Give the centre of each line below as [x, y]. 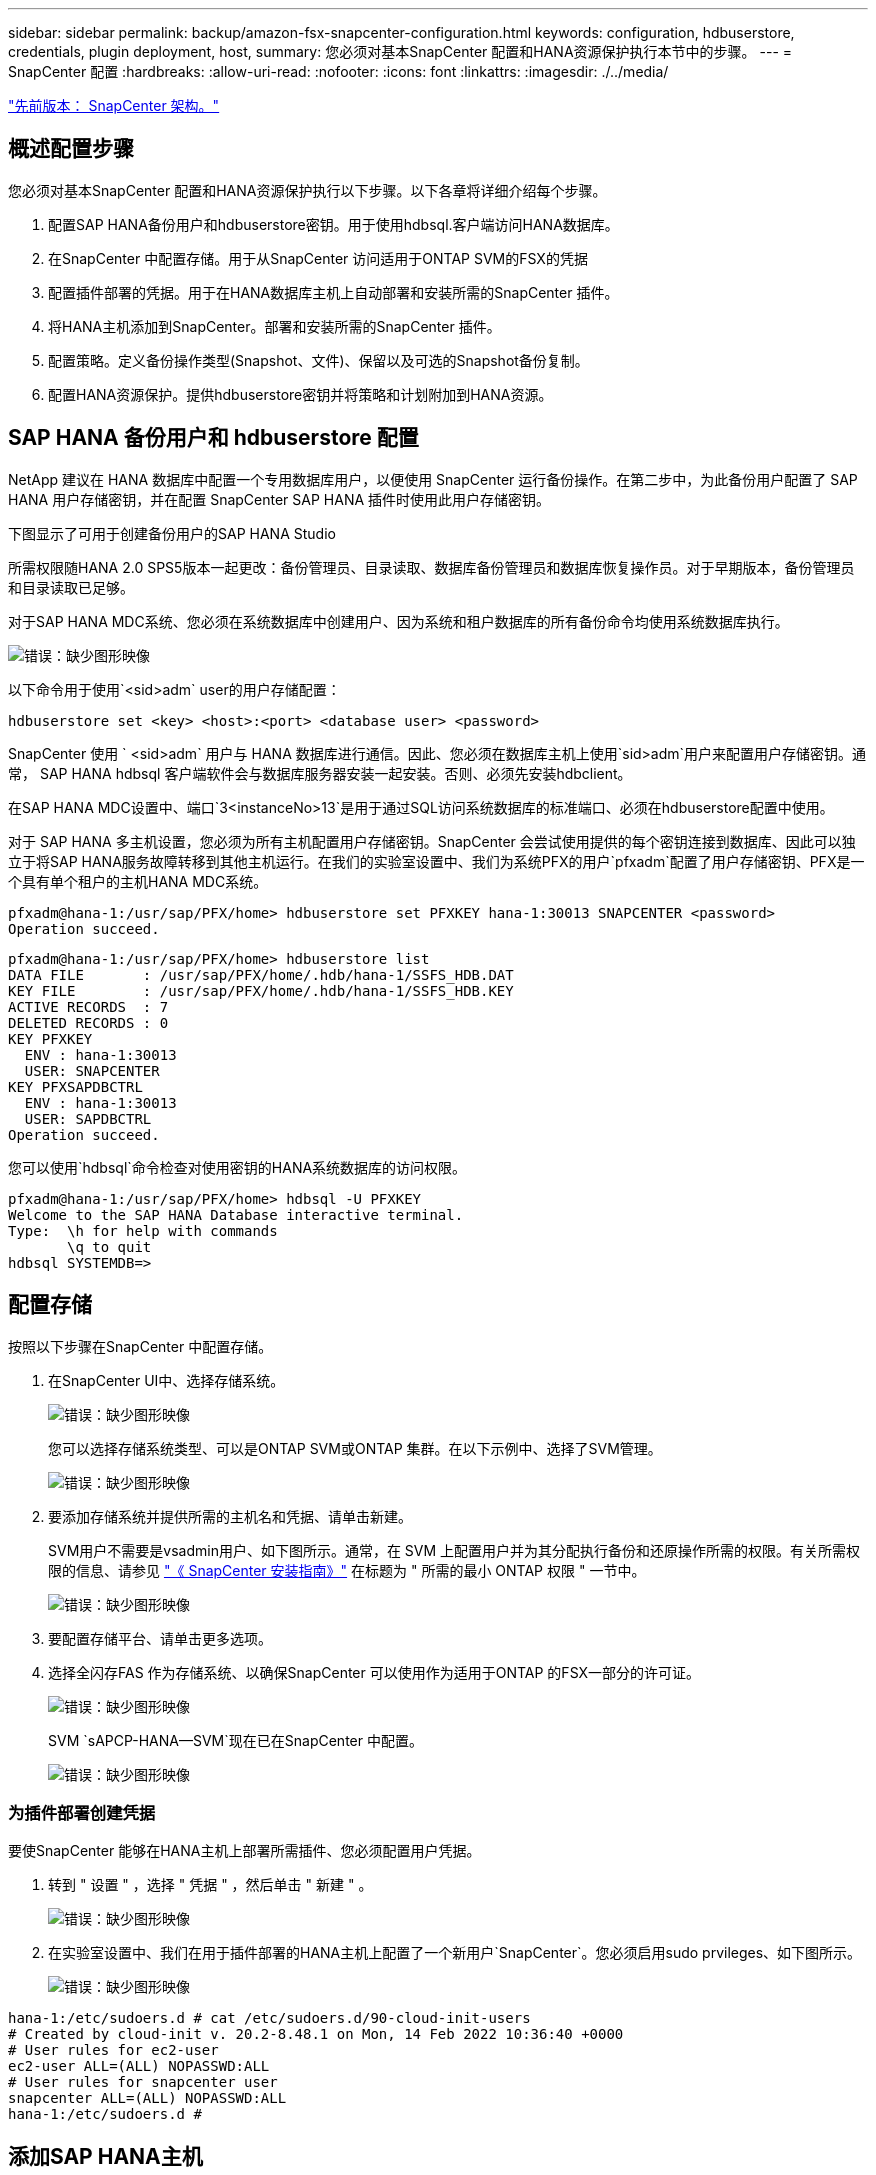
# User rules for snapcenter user [143, 2082]
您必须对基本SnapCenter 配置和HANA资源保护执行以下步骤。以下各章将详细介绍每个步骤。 [307, 190]
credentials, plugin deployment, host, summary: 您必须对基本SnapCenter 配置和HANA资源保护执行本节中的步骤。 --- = [400, 51]
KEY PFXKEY [50, 1038]
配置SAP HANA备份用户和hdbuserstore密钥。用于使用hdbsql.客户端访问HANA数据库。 [333, 224]
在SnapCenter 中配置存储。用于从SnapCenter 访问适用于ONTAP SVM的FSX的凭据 [318, 258]
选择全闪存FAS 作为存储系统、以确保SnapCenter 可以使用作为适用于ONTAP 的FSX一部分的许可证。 [374, 1672]
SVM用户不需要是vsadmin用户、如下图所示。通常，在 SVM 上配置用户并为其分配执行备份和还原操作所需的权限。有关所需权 [454, 1550]
